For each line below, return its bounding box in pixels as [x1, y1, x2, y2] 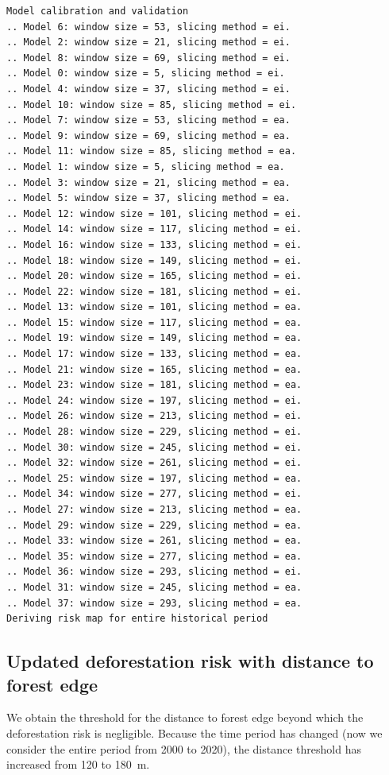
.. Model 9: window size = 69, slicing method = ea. [6, 130, 291, 141]
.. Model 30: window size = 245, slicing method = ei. [6, 441, 302, 453]
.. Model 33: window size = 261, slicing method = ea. [6, 535, 302, 547]
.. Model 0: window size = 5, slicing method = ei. [6, 68, 285, 79]
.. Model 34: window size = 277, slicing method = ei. [6, 488, 302, 500]
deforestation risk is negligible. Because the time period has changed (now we [6, 724, 383, 741]
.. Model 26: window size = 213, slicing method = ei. [6, 410, 302, 422]
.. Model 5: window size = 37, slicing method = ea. [6, 192, 291, 204]
